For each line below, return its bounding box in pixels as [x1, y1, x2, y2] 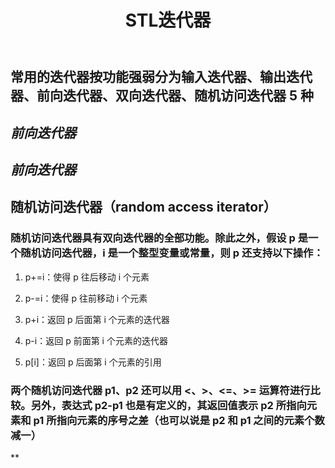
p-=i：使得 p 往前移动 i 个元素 [24, 292, 148, 304]
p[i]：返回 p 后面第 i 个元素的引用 [24, 356, 162, 368]
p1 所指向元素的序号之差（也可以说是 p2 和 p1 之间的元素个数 [33, 413, 325, 427]
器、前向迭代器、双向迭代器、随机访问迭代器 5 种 [10, 87, 315, 105]
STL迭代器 [124, 9, 212, 32]
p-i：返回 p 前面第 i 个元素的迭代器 [24, 334, 168, 346]
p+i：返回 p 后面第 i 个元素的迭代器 [24, 313, 170, 325]
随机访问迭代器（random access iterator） [10, 199, 277, 216]
